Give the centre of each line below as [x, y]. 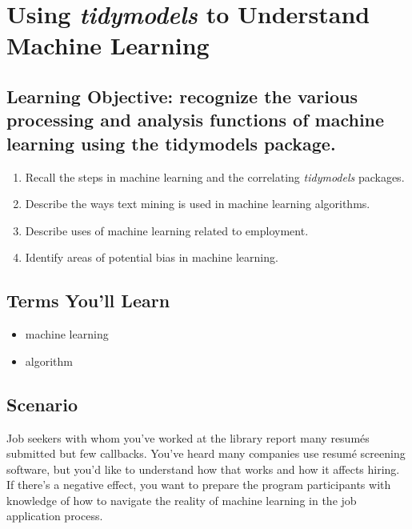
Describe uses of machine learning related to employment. [167, 230]
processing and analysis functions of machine [196, 120]
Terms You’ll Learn [88, 301]
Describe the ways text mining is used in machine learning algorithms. [198, 204]
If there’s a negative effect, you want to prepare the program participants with [199, 485]
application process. [55, 516]
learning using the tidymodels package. [171, 143]
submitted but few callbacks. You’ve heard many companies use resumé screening [206, 453]
